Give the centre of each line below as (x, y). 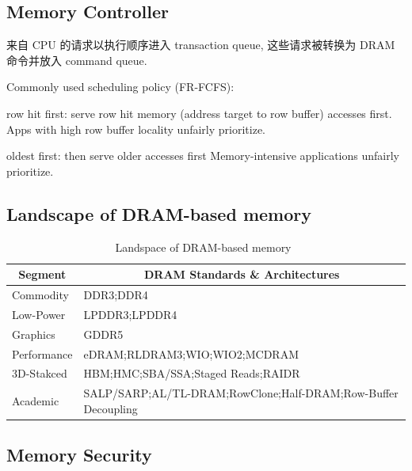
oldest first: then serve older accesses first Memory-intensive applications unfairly (203, 156)
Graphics (34, 334)
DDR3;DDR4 (116, 294)
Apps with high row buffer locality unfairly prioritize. (136, 129)
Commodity (40, 294)
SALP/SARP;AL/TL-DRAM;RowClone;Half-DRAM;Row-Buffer (241, 393)
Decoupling (111, 408)
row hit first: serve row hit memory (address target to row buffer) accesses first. (199, 113)
